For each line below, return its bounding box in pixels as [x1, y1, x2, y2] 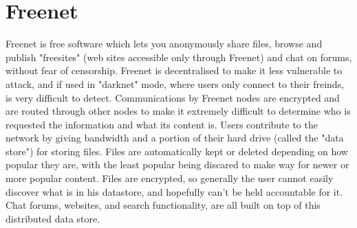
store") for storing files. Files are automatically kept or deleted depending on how [6, 144, 348, 158]
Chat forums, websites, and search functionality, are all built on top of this [6, 198, 321, 212]
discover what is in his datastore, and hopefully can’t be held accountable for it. [6, 184, 343, 198]
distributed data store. [6, 211, 100, 225]
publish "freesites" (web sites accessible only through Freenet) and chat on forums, [6, 49, 352, 64]
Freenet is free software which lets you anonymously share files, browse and [6, 36, 323, 51]
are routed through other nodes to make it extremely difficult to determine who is [6, 104, 351, 118]
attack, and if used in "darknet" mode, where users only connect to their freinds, [6, 76, 345, 91]
